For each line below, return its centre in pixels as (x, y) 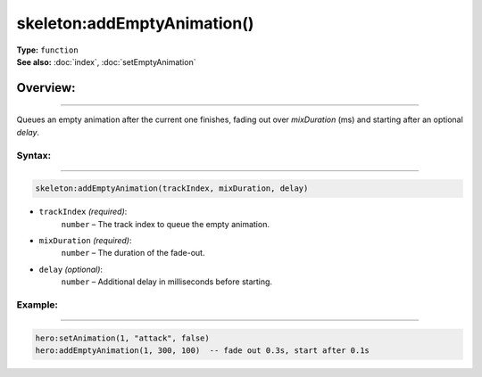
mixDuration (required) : (85, 241)
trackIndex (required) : (83, 212)
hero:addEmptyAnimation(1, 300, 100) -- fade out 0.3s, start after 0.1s (203, 351)
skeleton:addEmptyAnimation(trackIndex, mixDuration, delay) (172, 188)
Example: (37, 305)
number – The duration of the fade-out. (133, 253)
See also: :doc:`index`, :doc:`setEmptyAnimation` (106, 61)
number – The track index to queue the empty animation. (165, 224)
